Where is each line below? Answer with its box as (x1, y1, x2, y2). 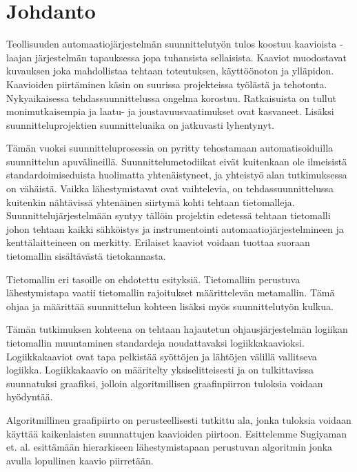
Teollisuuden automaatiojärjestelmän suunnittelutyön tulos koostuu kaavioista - (6, 37, 343, 51)
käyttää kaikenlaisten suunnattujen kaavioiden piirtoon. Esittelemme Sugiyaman (6, 426, 347, 440)
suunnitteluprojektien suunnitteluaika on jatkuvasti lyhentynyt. (6, 117, 274, 132)
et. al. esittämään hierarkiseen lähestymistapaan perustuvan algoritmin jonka (6, 440, 333, 454)
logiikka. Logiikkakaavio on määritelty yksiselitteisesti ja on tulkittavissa (6, 362, 314, 377)
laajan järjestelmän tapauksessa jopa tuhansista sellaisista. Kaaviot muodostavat (6, 50, 347, 64)
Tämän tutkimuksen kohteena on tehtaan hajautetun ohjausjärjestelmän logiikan (6, 322, 348, 336)
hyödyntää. (6, 389, 53, 404)
